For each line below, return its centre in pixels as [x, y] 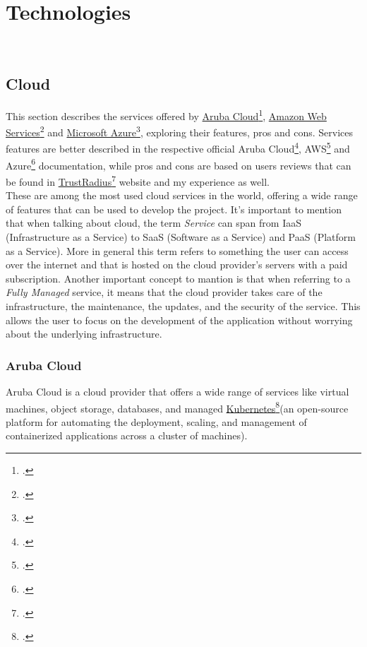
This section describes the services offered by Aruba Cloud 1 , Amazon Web [166, 114]
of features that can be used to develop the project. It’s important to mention [174, 209]
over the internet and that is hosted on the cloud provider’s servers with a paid [177, 265]
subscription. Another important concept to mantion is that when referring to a [178, 278]
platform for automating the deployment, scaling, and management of [156, 421]
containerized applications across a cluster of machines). [127, 435]
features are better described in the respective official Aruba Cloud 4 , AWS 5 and [178, 148]
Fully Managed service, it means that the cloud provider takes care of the [164, 292]
